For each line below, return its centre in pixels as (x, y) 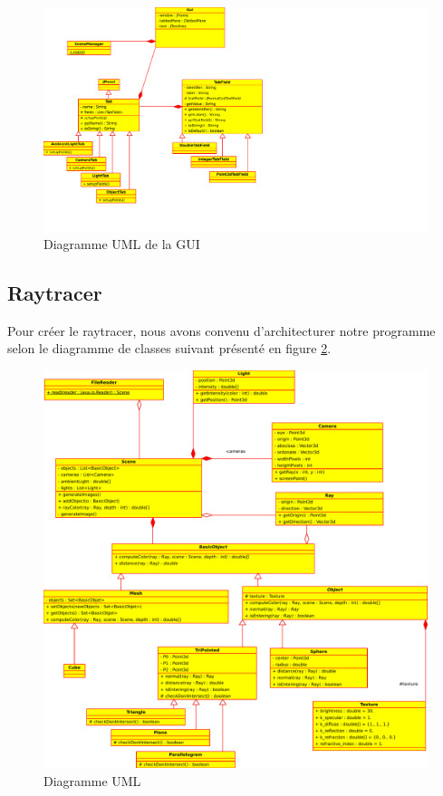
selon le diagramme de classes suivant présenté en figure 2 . (169, 348)
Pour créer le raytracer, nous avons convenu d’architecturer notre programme (221, 330)
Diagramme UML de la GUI (122, 243)
